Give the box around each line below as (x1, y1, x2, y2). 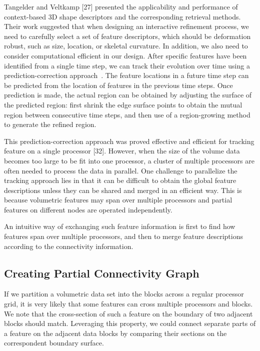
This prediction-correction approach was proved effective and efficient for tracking (4, 135, 254, 146)
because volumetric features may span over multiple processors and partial (4, 194, 232, 205)
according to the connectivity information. (4, 240, 133, 251)
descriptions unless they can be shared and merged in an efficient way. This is (4, 184, 242, 195)
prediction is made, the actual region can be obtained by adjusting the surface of (4, 89, 252, 100)
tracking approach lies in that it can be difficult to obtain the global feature (4, 175, 236, 185)
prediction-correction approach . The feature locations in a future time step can (4, 70, 249, 80)
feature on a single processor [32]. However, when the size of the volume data (4, 145, 240, 156)
